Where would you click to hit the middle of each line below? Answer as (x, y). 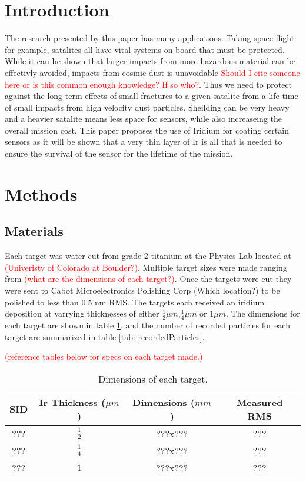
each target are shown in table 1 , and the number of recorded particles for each (147, 325)
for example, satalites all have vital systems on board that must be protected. (145, 49)
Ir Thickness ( (72, 402)
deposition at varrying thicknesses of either (82, 313)
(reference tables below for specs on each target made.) (104, 356)
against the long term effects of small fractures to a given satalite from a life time (152, 96)
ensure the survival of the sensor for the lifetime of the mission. (119, 153)
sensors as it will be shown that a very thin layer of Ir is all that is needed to (144, 142)
